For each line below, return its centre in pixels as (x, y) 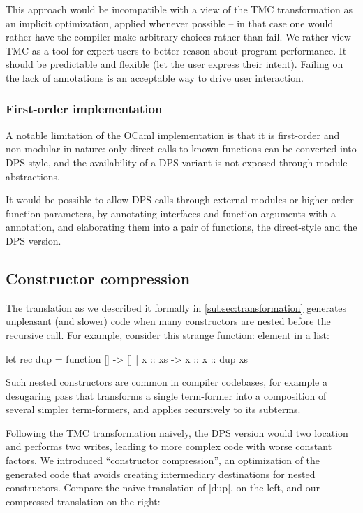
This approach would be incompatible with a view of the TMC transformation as (179, 9)
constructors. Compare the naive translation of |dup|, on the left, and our (163, 487)
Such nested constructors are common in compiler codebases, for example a (166, 382)
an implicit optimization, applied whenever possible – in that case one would (170, 23)
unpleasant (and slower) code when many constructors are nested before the (168, 321)
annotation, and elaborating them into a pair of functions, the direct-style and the (181, 227)
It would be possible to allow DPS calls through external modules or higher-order (180, 200)
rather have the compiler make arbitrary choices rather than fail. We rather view (178, 37)
